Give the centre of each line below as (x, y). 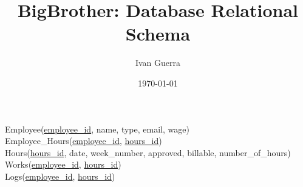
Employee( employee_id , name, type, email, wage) (97, 129)
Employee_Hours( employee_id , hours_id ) (83, 141)
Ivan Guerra (158, 63)
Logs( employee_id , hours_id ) (60, 176)
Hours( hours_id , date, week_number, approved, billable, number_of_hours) (148, 152)
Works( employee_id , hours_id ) (63, 164)
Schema (158, 34)
